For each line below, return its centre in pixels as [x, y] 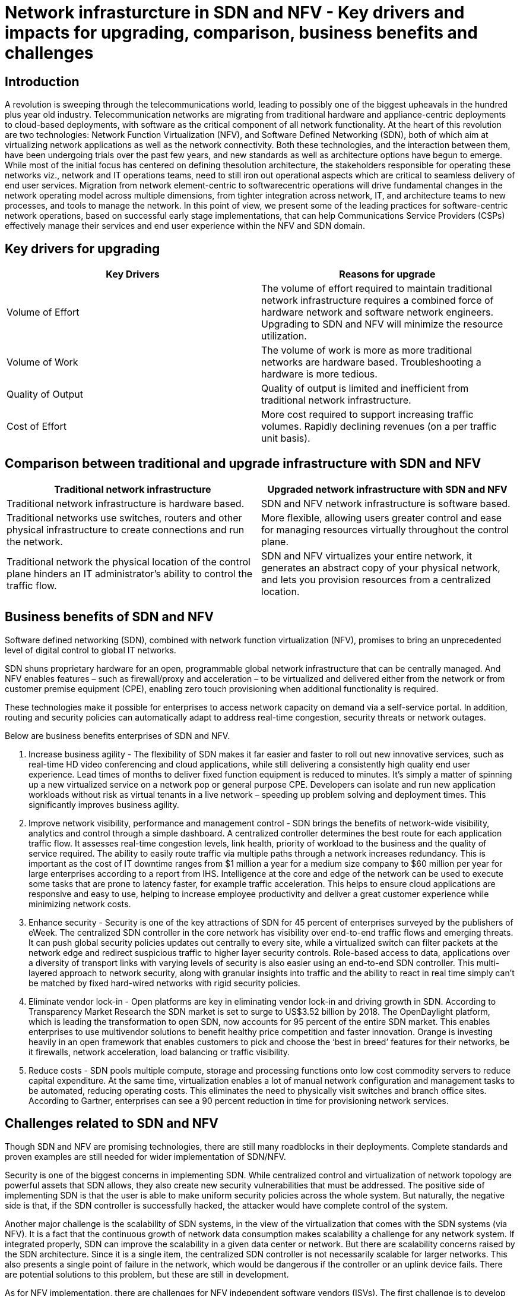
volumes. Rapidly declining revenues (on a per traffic [379, 427]
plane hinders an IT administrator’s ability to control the [130, 573]
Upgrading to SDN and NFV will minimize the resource [382, 324]
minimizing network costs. [80, 904]
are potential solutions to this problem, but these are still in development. [147, 1274]
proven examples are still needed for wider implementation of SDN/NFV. [145, 1156]
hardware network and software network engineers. [378, 312]
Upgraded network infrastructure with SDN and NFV [387, 489]
